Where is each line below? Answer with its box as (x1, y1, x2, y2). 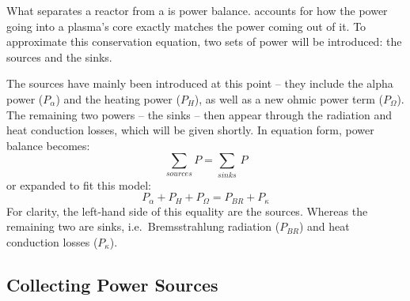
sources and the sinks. (6, 48, 112, 65)
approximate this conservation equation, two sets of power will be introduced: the (6, 33, 402, 50)
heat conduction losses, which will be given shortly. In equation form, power (6, 122, 374, 138)
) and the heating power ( (55, 90, 180, 107)
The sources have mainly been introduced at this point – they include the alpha (6, 75, 393, 92)
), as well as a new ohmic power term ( (194, 90, 384, 107)
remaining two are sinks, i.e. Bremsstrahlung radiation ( (6, 218, 280, 235)
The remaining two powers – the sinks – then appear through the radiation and (6, 106, 392, 122)
